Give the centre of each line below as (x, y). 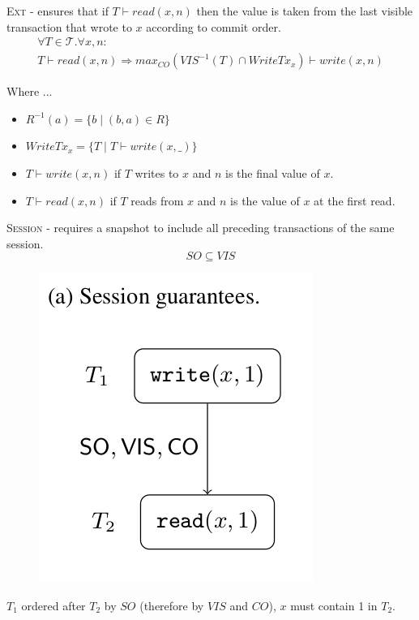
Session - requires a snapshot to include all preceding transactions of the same (201, 228)
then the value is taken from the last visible (305, 11)
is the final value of (273, 173)
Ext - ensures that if (58, 11)
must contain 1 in (334, 605)
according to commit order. (214, 26)
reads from (157, 200)
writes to (157, 173)
